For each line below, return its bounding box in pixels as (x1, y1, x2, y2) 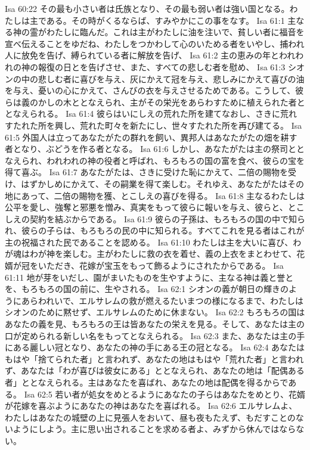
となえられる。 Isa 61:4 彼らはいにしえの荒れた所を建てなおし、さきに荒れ (5, 107, 297, 120)
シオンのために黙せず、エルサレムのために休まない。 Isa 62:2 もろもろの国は (5, 306, 305, 318)
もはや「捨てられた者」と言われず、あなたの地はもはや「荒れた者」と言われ (5, 352, 304, 365)
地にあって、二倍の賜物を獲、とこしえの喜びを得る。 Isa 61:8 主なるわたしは (5, 189, 305, 201)
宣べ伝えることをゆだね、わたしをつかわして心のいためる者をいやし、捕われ (5, 37, 305, 49)
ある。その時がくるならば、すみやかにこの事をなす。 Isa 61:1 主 (46, 14, 296, 26)
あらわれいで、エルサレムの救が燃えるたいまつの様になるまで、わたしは (21, 294, 304, 306)
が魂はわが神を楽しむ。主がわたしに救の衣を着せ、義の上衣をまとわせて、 (5, 247, 297, 260)
